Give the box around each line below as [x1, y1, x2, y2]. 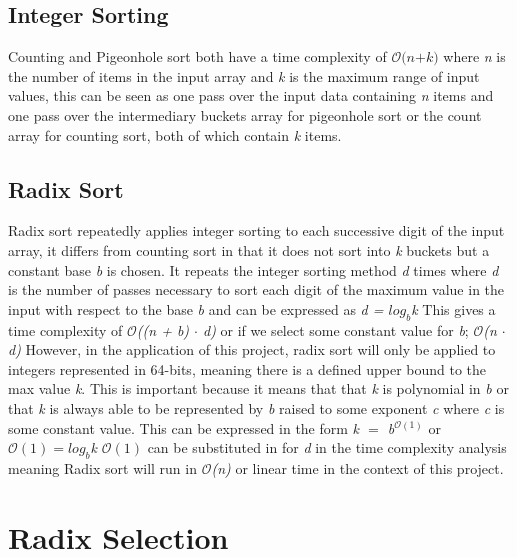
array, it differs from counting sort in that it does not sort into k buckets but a [8, 239, 490, 260]
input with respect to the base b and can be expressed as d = [8, 298, 384, 319]
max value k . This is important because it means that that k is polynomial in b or [8, 378, 509, 399]
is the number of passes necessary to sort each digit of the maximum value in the [8, 279, 505, 300]
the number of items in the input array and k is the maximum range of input [8, 65, 480, 86]
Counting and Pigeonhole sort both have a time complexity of [8, 46, 387, 67]
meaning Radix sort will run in [8, 457, 197, 478]
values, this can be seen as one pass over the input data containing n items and [8, 85, 494, 106]
